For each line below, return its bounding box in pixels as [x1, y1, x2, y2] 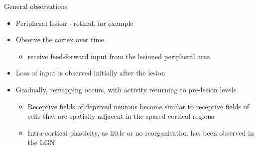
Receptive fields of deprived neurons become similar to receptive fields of [27, 101, 249, 111]
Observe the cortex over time [15, 34, 105, 45]
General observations [4, 1, 68, 11]
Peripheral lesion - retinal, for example [15, 17, 133, 28]
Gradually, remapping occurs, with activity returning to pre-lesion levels [15, 84, 237, 94]
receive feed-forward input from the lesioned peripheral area [27, 51, 210, 61]
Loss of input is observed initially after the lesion [15, 68, 165, 78]
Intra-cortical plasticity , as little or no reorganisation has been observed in [27, 127, 254, 138]
